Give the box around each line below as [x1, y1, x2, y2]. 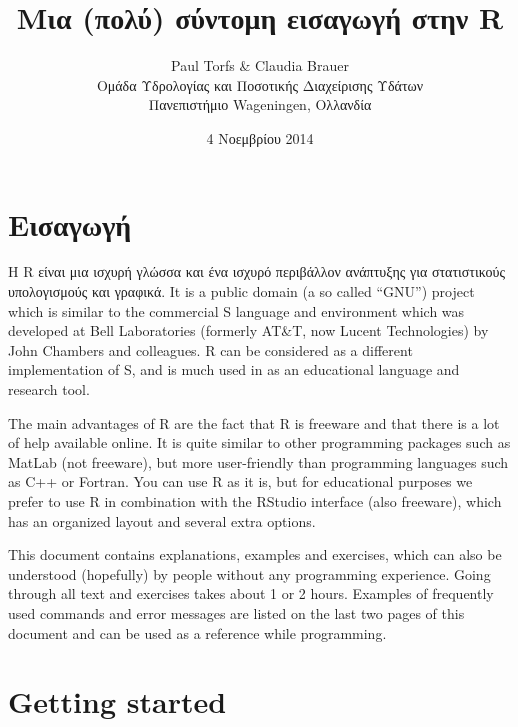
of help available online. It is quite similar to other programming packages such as [8, 432, 511, 453]
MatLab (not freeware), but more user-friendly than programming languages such [8, 451, 509, 472]
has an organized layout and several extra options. [8, 510, 316, 531]
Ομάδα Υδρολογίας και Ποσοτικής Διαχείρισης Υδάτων [96, 74, 424, 95]
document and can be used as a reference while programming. [8, 622, 387, 643]
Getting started [8, 681, 227, 722]
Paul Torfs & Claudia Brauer [171, 55, 349, 76]
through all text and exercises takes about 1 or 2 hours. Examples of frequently [8, 583, 494, 604]
